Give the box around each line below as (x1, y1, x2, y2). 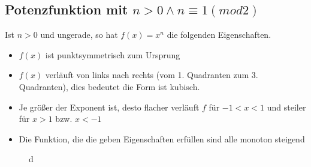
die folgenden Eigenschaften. (167, 28, 271, 41)
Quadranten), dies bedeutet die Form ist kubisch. (19, 80, 200, 93)
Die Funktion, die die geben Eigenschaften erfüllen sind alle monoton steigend (19, 132, 305, 145)
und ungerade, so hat (40, 28, 118, 41)
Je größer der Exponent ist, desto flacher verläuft (19, 100, 200, 113)
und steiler (267, 100, 306, 113)
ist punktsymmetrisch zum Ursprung (45, 48, 180, 61)
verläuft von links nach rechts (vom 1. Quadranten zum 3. (45, 68, 258, 81)
